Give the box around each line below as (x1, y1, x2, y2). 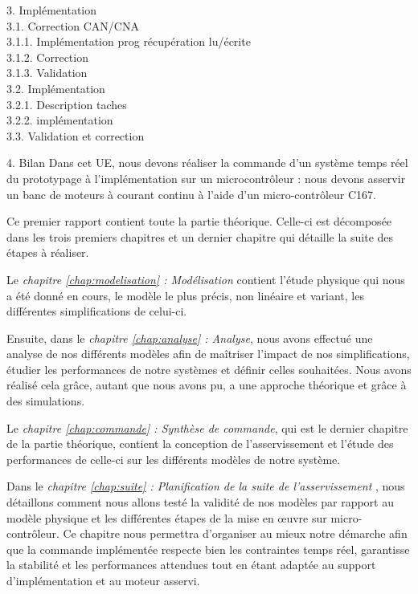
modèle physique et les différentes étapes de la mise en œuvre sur (6, 509, 327, 526)
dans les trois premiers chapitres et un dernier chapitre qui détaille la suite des (6, 228, 394, 245)
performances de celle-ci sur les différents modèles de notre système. (6, 450, 341, 467)
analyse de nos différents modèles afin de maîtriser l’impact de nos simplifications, (6, 345, 410, 362)
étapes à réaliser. (6, 244, 89, 261)
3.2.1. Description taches (6, 96, 127, 112)
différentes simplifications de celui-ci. (6, 303, 187, 319)
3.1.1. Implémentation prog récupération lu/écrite (6, 33, 251, 50)
